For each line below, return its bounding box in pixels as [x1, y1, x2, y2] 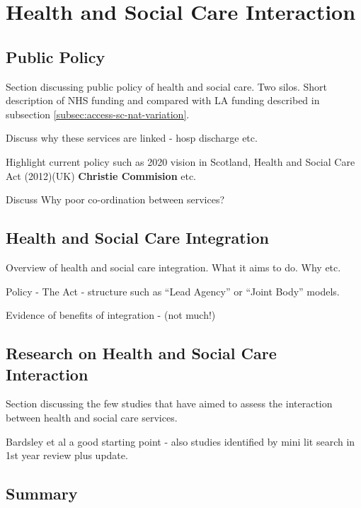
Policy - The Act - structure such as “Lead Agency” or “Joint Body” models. [6, 283, 340, 298]
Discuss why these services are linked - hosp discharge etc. [6, 130, 258, 145]
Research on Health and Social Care [6, 342, 277, 364]
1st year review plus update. [6, 448, 128, 463]
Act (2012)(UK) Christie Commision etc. [6, 168, 197, 183]
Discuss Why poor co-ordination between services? [6, 192, 225, 207]
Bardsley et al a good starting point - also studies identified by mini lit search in [6, 434, 355, 448]
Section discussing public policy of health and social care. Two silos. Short [6, 79, 328, 94]
